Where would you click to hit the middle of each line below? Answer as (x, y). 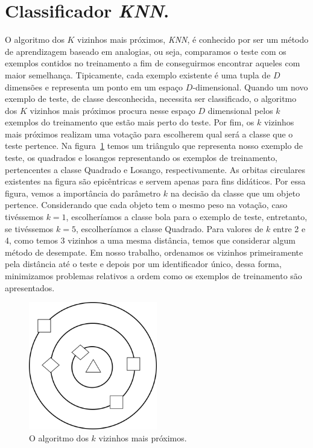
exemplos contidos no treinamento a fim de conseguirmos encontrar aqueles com (153, 63)
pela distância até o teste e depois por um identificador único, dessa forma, (143, 264)
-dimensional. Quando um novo (250, 87)
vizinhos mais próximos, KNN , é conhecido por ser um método (193, 39)
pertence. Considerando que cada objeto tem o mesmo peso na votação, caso (146, 205)
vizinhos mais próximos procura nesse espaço (112, 110)
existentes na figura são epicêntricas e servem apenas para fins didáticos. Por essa (155, 181)
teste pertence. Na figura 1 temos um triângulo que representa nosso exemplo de (154, 146)
